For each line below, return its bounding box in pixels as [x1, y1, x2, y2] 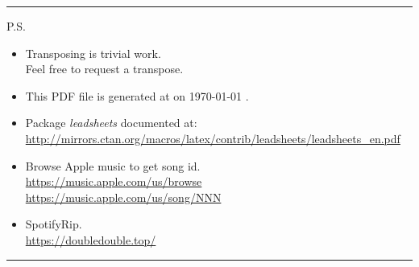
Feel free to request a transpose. [25, 60, 184, 77]
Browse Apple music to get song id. [25, 157, 201, 174]
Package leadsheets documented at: [25, 114, 197, 131]
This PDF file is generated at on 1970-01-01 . [25, 87, 249, 104]
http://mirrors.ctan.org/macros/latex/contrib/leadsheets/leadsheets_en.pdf [25, 129, 400, 146]
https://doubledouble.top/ [25, 231, 156, 248]
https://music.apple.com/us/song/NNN [25, 188, 222, 205]
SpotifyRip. [25, 216, 82, 232]
